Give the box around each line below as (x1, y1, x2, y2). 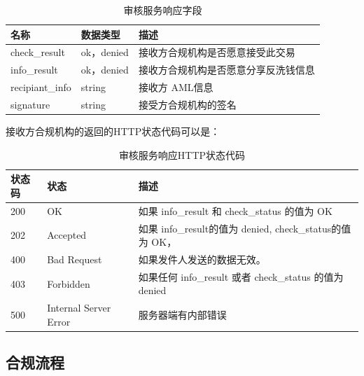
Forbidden (47, 276, 90, 291)
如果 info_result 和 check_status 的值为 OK (138, 203, 332, 218)
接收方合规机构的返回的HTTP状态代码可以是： (6, 124, 220, 139)
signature (10, 97, 50, 111)
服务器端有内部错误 (138, 307, 227, 322)
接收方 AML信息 (138, 80, 213, 95)
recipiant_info (10, 80, 71, 95)
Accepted (47, 228, 87, 242)
